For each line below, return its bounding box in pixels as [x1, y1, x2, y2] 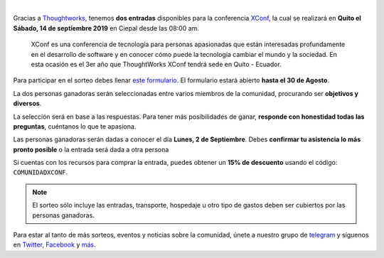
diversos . [13, 100, 42, 108]
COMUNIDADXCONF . [13, 168, 68, 177]
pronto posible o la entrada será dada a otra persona [13, 145, 169, 154]
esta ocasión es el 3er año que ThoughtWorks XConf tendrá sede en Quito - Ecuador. [31, 60, 282, 68]
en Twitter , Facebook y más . [13, 240, 96, 249]
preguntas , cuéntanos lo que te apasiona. [13, 122, 137, 131]
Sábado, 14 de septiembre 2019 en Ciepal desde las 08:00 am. [13, 23, 199, 32]
